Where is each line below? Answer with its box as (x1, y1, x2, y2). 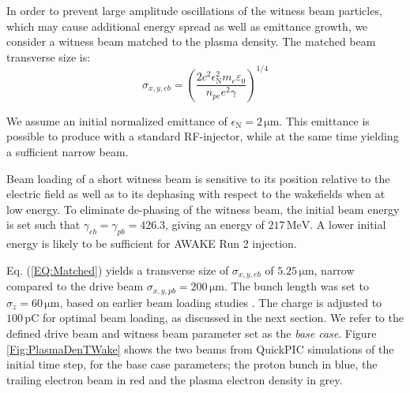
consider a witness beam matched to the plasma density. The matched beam (6, 33, 376, 50)
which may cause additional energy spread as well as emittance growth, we (6, 17, 368, 34)
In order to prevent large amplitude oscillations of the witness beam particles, (6, 2, 382, 18)
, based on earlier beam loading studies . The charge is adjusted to (59, 294, 382, 310)
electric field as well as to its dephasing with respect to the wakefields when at (6, 185, 386, 202)
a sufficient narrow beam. (6, 144, 129, 160)
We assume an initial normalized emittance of (6, 112, 228, 129)
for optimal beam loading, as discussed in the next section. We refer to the (42, 309, 404, 326)
